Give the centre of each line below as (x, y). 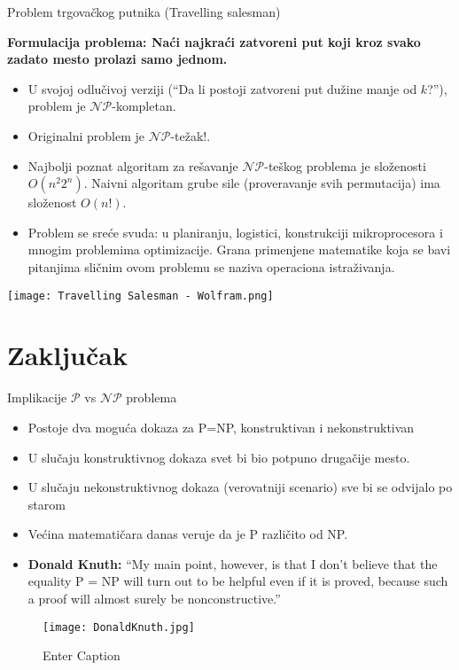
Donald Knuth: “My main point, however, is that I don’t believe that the (233, 563)
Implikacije (37, 397)
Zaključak (67, 355)
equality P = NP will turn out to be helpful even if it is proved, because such (238, 581)
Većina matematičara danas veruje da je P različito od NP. (188, 534)
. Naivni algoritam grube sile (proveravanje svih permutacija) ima (262, 183)
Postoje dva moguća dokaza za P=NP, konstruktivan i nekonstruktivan (221, 427)
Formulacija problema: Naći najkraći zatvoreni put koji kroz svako (214, 41)
